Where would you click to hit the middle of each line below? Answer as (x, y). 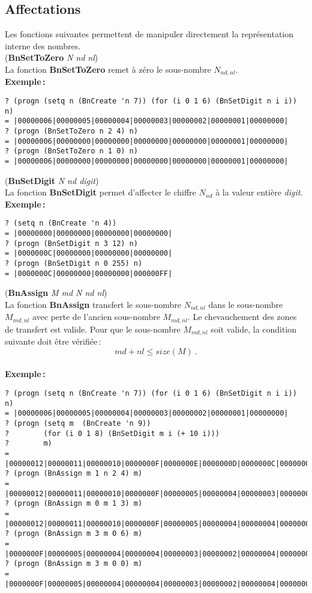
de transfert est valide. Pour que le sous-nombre (93, 329)
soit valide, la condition (254, 329)
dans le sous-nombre (246, 304)
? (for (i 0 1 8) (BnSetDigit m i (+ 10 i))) (112, 433)
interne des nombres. (43, 45)
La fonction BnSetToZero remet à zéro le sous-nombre (108, 69)
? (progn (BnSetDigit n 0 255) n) (74, 264)
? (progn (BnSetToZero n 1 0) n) (71, 151)
